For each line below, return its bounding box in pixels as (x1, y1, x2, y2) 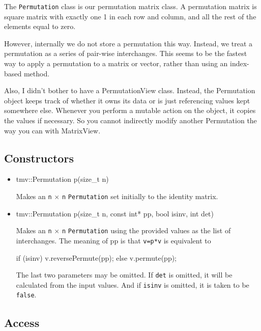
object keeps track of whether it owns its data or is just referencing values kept (4, 95, 250, 105)
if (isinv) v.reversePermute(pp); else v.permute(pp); (16, 252, 177, 263)
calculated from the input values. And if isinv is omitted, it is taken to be (16, 279, 249, 290)
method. (23, 68, 50, 78)
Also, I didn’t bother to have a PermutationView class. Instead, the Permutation (4, 85, 255, 96)
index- (230, 58, 249, 69)
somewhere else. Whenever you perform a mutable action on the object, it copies (4, 105, 256, 116)
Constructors (4, 150, 74, 165)
